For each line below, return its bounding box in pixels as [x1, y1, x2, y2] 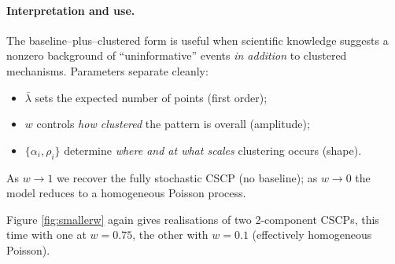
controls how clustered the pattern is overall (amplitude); [36, 115, 310, 132]
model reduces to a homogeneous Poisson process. [6, 185, 246, 201]
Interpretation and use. [6, 2, 135, 18]
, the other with [132, 226, 209, 243]
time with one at [6, 226, 87, 243]
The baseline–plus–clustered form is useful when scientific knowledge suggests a [6, 31, 389, 48]
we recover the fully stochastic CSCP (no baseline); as [57, 169, 318, 185]
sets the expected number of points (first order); [35, 89, 268, 105]
